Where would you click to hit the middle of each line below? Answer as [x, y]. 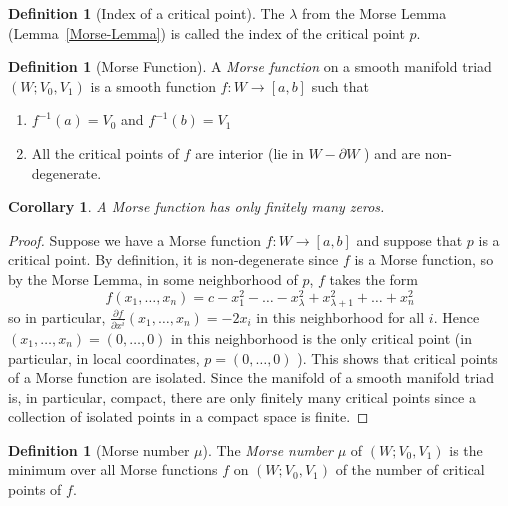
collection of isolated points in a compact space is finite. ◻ [188, 416]
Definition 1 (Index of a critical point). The [146, 13]
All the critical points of [105, 152]
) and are [392, 152]
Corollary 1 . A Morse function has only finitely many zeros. [196, 206]
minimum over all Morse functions [113, 469]
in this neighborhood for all [340, 316]
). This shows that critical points [397, 357]
